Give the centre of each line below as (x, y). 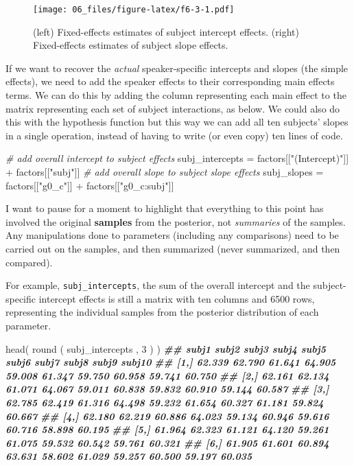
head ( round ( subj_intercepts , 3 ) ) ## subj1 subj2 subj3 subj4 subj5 (166, 348)
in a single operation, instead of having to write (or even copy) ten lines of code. (174, 135)
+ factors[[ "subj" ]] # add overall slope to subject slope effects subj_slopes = (165, 172)
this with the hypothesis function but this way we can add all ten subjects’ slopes (177, 122)
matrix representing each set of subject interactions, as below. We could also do (173, 108)
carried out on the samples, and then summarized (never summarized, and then (173, 248)
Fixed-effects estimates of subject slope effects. (131, 45)
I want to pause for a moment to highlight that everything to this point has (165, 208)
